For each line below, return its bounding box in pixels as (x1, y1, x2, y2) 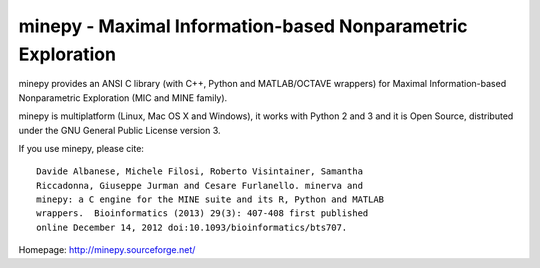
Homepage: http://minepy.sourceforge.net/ (18, 244, 196, 256)
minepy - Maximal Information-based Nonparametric (18, 15, 469, 37)
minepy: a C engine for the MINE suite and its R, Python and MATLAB (36, 194, 385, 205)
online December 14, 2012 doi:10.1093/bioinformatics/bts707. (36, 221, 348, 233)
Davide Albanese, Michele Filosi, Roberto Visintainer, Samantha (36, 166, 364, 177)
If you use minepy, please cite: (18, 142, 145, 154)
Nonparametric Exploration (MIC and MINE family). (18, 91, 228, 104)
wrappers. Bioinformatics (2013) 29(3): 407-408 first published (36, 208, 369, 219)
